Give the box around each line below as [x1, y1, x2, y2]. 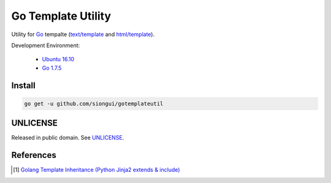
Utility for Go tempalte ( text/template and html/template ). [11, 31, 155, 38]
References [11, 150, 56, 160]
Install [11, 80, 36, 91]
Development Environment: [11, 42, 80, 49]
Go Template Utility [11, 9, 112, 23]
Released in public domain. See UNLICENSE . [11, 134, 124, 141]
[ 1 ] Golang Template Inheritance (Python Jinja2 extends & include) [13, 166, 180, 174]
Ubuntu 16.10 [42, 56, 75, 63]
